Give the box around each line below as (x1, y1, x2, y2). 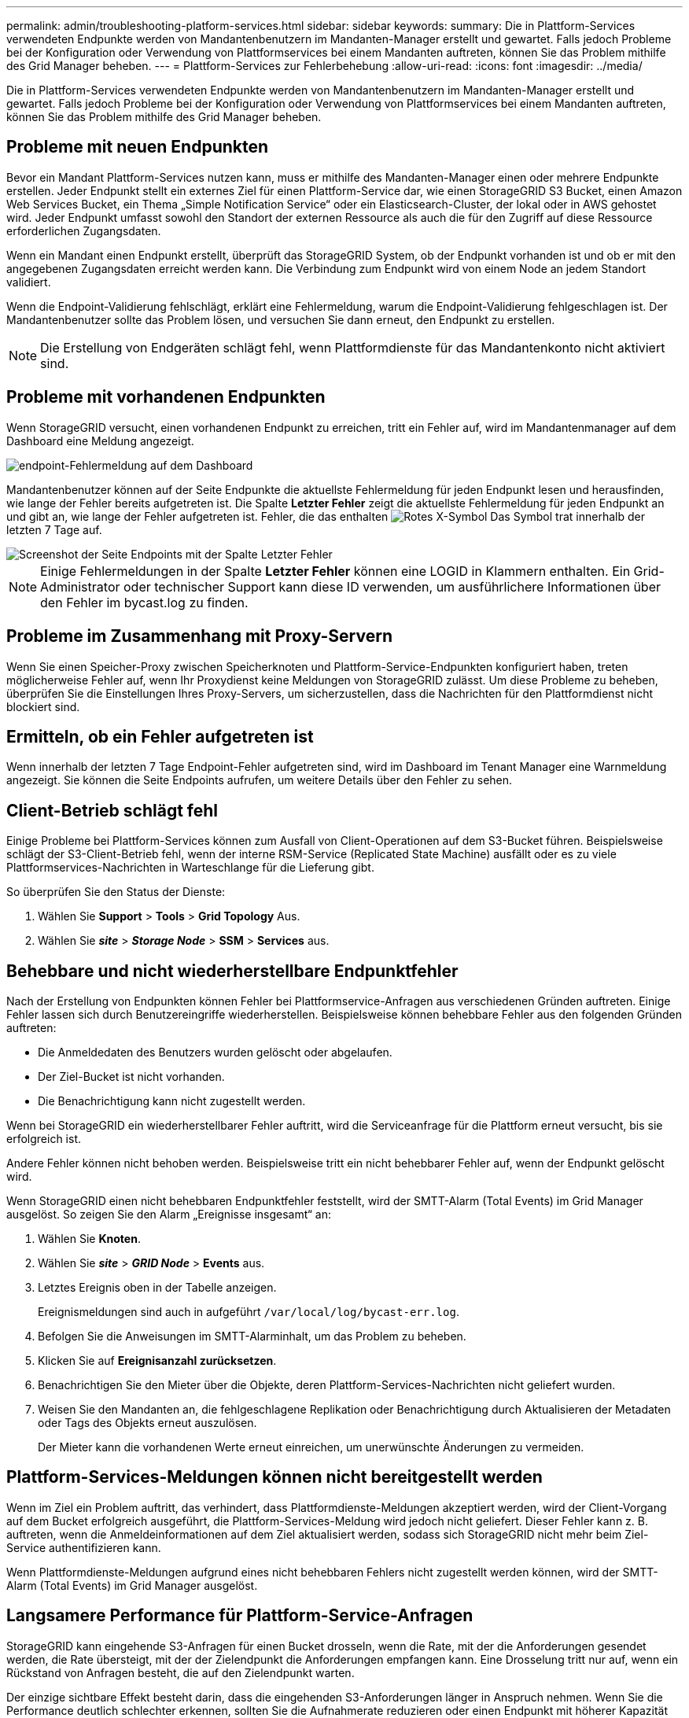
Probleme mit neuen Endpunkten (6, 137, 269, 157)
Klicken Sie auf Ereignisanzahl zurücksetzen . (38, 1354, 277, 1368)
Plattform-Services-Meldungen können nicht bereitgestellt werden (6, 1467, 543, 1488)
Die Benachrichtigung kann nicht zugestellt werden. (38, 1094, 306, 1108)
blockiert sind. (6, 699, 80, 713)
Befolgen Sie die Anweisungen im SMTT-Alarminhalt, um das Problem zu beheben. (38, 1329, 466, 1344)
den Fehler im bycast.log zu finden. (40, 594, 249, 610)
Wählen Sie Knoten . (38, 1232, 141, 1246)
